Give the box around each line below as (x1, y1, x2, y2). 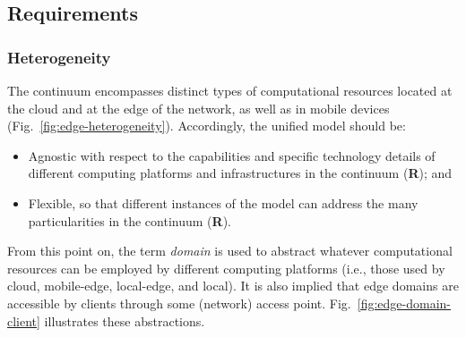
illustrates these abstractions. (44, 311, 205, 330)
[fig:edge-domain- (357, 293, 451, 312)
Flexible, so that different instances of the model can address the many (28, 193, 419, 212)
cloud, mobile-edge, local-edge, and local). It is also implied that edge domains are (7, 276, 459, 295)
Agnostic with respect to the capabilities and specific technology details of (28, 146, 436, 164)
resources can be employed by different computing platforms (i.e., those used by (7, 258, 445, 277)
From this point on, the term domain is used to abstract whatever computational (7, 241, 453, 260)
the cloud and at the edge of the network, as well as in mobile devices (7, 98, 390, 117)
